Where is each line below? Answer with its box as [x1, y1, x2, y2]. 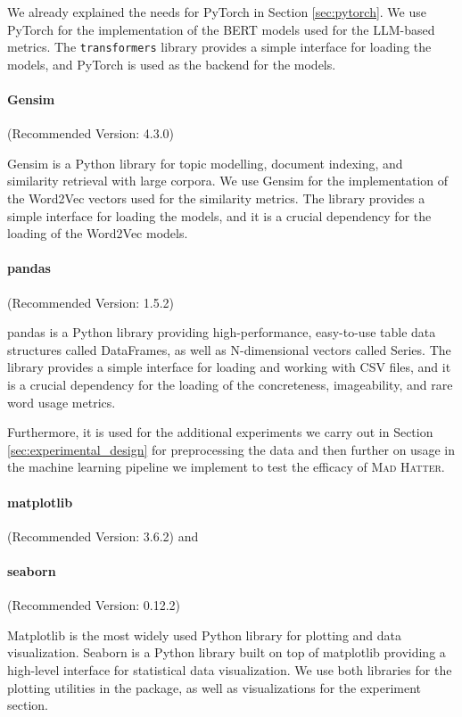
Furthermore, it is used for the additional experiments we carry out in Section [7, 423, 433, 441]
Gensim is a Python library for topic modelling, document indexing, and [7, 153, 403, 172]
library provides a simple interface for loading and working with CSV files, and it [7, 358, 451, 376]
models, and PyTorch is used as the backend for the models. [7, 54, 336, 73]
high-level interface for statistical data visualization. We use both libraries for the [7, 660, 452, 679]
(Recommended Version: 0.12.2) [7, 596, 180, 614]
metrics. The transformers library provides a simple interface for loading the [7, 37, 432, 56]
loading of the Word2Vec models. [7, 224, 188, 243]
